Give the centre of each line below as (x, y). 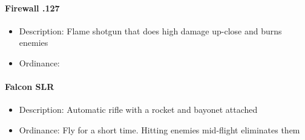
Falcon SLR (30, 87)
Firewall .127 (32, 8)
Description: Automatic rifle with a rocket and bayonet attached (138, 110)
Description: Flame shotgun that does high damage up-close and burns (150, 30)
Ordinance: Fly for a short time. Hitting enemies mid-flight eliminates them (159, 129)
